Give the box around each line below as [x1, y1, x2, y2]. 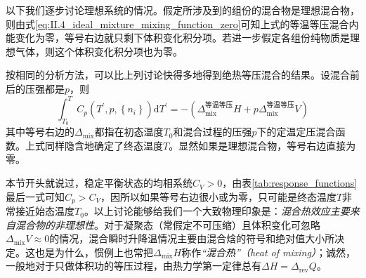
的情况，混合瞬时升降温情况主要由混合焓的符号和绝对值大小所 [49, 231, 335, 246]
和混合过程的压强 [173, 124, 252, 139]
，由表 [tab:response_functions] [222, 176, 358, 190]
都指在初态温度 [94, 124, 164, 139]
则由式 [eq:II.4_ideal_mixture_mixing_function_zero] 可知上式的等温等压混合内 [6, 16, 359, 31]
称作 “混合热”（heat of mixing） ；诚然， [181, 244, 355, 259]
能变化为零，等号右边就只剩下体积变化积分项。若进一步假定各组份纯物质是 [6, 30, 350, 45]
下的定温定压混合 [256, 124, 336, 139]
